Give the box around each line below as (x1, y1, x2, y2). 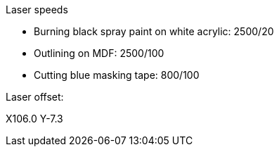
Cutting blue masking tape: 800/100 (34, 69, 200, 81)
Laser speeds (6, 4, 68, 15)
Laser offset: (6, 91, 64, 103)
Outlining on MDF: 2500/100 (34, 47, 164, 59)
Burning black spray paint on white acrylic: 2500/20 (34, 25, 274, 37)
